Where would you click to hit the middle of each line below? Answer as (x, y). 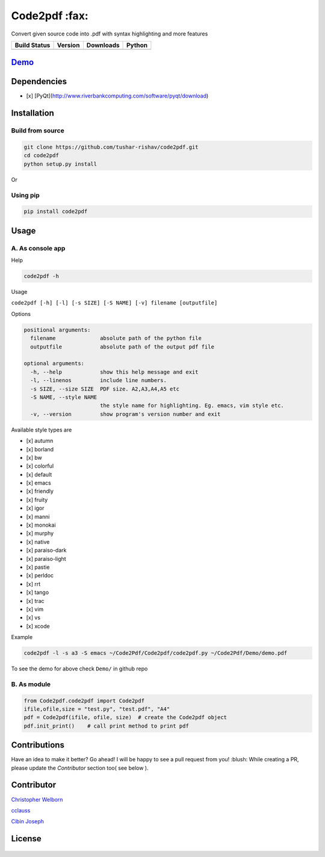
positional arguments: (57, 330)
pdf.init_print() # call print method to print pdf (106, 726)
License (26, 839)
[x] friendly (40, 491)
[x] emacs (39, 483)
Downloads (103, 45)
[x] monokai (41, 525)
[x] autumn (40, 441)
